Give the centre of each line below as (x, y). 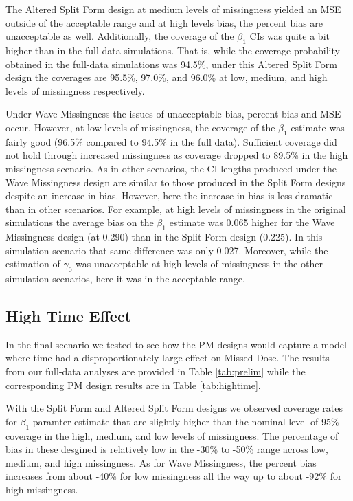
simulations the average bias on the (80, 222)
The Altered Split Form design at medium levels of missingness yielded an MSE (173, 9)
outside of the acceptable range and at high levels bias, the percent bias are (164, 22)
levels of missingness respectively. (75, 90)
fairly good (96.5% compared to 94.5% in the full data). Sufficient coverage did (171, 141)
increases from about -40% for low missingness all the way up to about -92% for (174, 476)
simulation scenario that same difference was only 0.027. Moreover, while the (167, 250)
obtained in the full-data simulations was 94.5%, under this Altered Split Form (171, 64)
